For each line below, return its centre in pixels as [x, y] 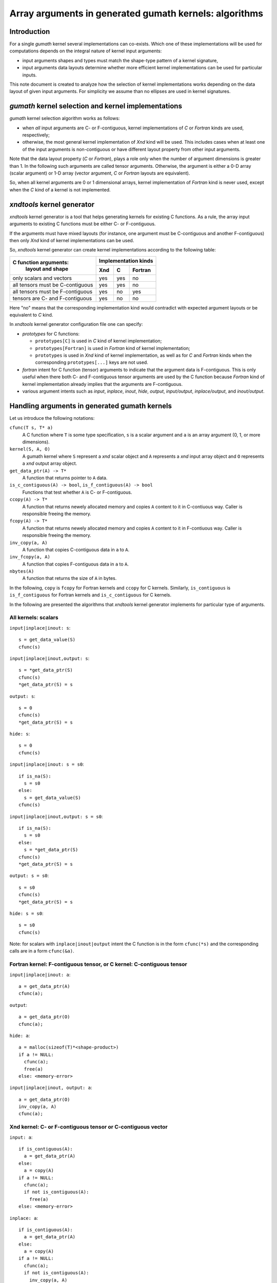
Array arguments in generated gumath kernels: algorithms [136, 13]
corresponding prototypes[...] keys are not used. [92, 362]
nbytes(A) [22, 571]
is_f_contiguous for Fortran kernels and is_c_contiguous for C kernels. [91, 595]
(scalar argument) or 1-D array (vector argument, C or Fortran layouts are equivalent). [100, 173]
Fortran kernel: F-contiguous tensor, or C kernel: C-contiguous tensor [98, 964]
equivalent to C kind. [31, 315]
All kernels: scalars [34, 617]
